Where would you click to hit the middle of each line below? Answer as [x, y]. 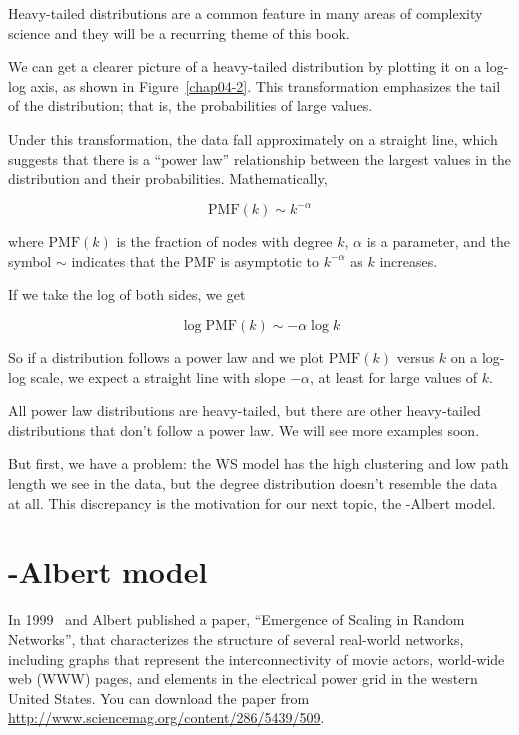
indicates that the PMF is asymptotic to [195, 260]
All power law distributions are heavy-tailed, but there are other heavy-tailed [244, 410]
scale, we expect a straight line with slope [158, 376]
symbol [30, 260]
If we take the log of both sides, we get [127, 294]
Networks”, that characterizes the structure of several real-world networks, [236, 638]
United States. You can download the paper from [159, 697]
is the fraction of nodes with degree [224, 241]
